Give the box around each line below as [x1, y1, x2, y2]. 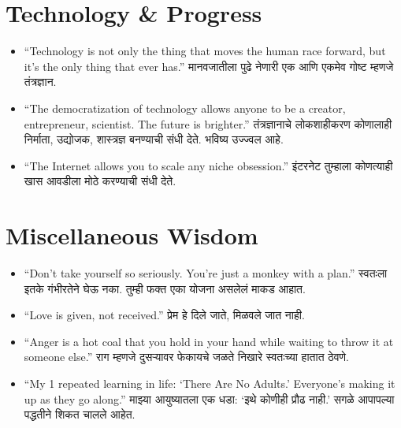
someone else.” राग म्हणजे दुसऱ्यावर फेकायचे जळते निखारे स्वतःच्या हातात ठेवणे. [24, 348, 349, 365]
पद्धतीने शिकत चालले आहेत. [24, 406, 136, 422]
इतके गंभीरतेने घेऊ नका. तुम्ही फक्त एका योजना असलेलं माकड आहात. [24, 280, 306, 296]
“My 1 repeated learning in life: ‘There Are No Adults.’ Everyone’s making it [24, 374, 395, 391]
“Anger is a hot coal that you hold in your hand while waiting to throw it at [24, 333, 394, 349]
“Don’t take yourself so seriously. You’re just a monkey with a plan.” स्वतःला [24, 265, 388, 281]
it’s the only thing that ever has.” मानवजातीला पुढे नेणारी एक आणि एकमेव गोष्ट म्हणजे [24, 58, 394, 74]
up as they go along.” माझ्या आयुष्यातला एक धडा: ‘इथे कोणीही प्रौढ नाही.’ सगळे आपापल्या [24, 390, 395, 407]
